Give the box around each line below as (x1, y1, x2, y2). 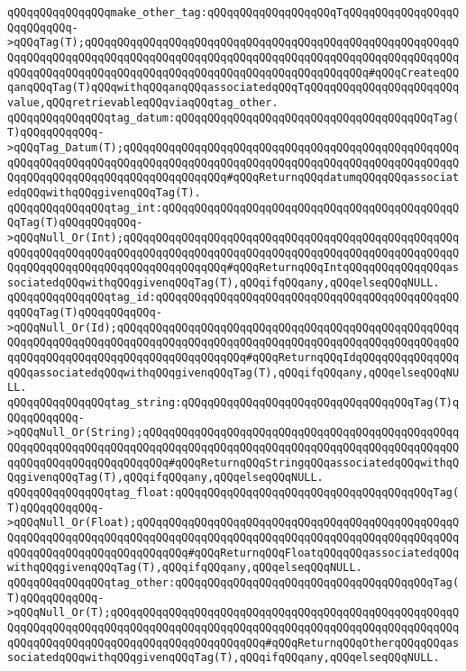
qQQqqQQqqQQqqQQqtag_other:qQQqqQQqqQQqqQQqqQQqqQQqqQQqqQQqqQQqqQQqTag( (7, 576, 460, 589)
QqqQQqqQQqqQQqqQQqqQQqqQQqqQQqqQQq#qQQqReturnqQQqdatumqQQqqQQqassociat (7, 171, 460, 185)
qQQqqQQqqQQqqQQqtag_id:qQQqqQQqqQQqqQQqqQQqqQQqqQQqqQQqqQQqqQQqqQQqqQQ (7, 291, 460, 304)
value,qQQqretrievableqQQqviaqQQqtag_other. (7, 95, 279, 109)
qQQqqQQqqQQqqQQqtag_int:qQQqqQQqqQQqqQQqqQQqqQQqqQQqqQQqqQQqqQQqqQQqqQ (7, 201, 460, 214)
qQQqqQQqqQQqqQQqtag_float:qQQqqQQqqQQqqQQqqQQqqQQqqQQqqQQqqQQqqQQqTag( (7, 486, 460, 499)
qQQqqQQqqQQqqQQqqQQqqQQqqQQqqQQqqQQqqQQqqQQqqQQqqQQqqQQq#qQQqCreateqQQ (7, 66, 460, 79)
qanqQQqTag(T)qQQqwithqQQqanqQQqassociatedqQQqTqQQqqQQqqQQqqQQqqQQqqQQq (7, 81, 460, 95)
